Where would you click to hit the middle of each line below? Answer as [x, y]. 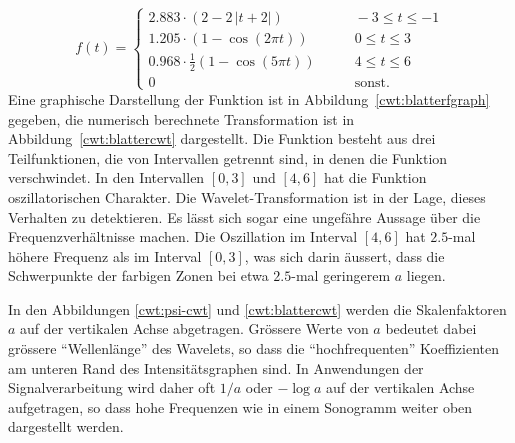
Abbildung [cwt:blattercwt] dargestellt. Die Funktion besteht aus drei [222, 138]
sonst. [372, 82]
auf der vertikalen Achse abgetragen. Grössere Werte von [194, 328]
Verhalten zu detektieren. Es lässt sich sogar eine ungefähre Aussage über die [244, 216]
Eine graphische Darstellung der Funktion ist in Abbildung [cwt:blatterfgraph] [249, 98]
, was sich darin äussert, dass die [344, 255]
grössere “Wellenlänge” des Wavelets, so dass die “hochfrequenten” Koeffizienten [253, 348]
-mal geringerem [341, 275]
